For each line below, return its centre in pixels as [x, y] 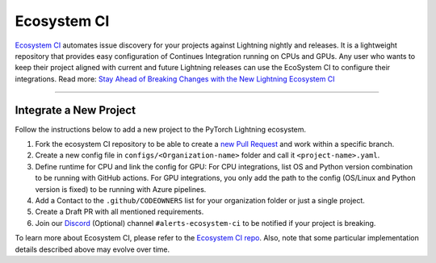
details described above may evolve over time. [92, 249]
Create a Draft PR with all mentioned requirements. [119, 212]
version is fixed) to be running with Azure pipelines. [121, 189]
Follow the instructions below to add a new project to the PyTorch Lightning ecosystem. [161, 129]
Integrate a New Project [75, 110]
